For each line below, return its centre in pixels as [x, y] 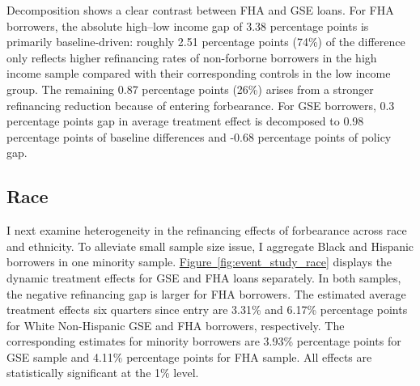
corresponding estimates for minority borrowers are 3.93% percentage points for [204, 341]
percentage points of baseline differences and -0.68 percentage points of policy [199, 136]
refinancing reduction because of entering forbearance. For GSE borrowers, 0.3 [201, 105]
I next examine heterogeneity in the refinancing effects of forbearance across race [207, 230]
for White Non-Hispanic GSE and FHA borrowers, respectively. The [176, 325]
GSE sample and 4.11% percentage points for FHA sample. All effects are [189, 356]
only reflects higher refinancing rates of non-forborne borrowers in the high [192, 57]
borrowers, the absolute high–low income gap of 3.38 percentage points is [188, 25]
